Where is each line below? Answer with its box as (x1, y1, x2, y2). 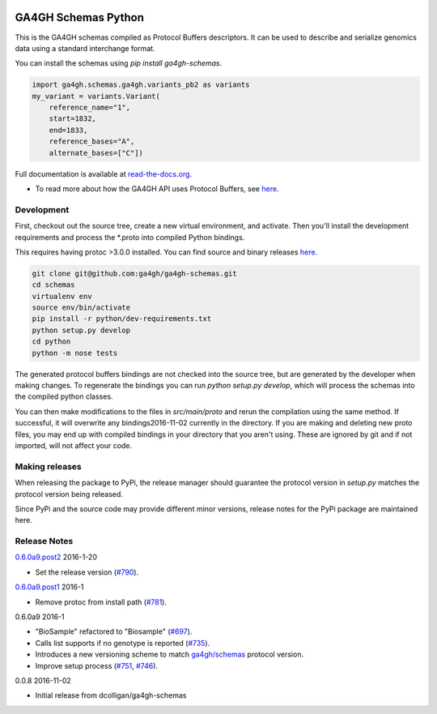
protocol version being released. (15, 489, 123, 498)
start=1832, (49, 114, 97, 123)
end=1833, (49, 126, 88, 135)
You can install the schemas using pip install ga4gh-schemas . (15, 58, 223, 68)
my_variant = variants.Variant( (32, 92, 161, 100)
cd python (32, 337, 71, 346)
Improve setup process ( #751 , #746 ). (35, 661, 158, 670)
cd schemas (32, 280, 75, 289)
